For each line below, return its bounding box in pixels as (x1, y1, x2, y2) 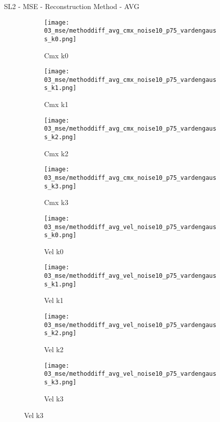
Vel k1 (44, 295, 64, 305)
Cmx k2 (44, 148, 69, 158)
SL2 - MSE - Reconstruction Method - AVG (4, 1, 139, 11)
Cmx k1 (44, 99, 69, 110)
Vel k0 (44, 246, 64, 256)
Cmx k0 (44, 50, 69, 60)
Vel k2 (44, 344, 64, 354)
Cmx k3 (44, 197, 69, 207)
